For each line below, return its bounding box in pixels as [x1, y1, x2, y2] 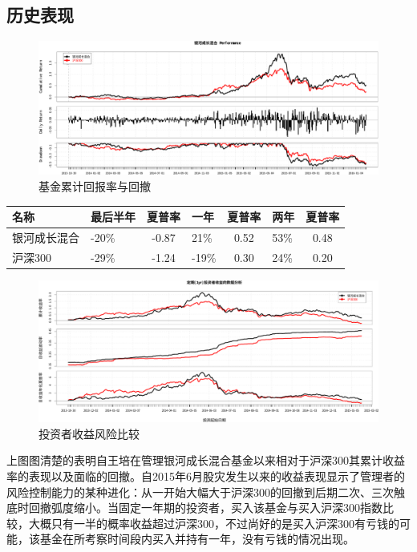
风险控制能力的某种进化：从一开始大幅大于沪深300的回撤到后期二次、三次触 [6, 483, 405, 500]
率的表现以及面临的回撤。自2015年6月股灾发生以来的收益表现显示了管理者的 [6, 467, 405, 484]
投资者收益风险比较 [38, 425, 140, 441]
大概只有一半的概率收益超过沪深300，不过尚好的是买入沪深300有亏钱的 [28, 514, 399, 531]
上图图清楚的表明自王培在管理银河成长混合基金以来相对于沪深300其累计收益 [6, 452, 405, 469]
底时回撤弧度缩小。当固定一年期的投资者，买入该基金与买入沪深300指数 [6, 499, 383, 516]
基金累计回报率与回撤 [38, 178, 151, 195]
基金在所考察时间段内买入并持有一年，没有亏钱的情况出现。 [39, 530, 354, 547]
